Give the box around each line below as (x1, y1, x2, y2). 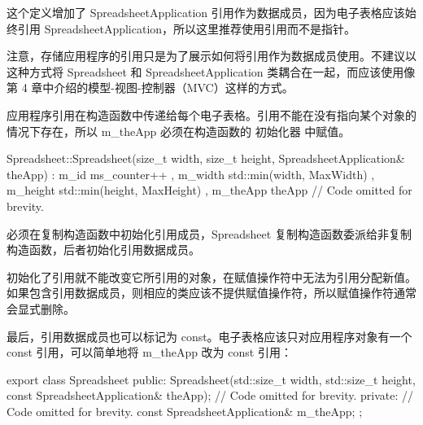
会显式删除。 (7, 300, 75, 317)
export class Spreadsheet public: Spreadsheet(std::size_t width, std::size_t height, (7, 370, 416, 388)
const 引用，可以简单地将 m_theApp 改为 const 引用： (7, 344, 292, 361)
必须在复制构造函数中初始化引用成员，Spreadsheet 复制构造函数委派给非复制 (7, 225, 412, 242)
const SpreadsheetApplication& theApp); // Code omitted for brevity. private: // (7, 387, 414, 404)
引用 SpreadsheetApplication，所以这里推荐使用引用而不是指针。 (17, 20, 356, 37)
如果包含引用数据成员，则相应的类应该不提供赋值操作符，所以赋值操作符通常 (7, 284, 416, 301)
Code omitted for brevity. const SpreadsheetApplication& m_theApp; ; (7, 402, 363, 419)
